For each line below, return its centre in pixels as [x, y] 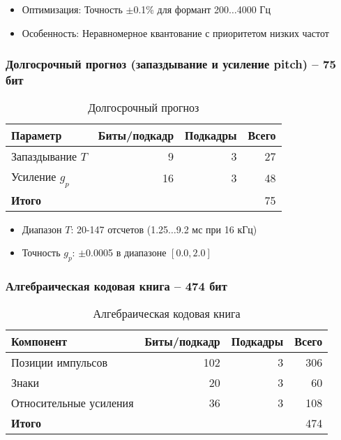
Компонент [39, 342]
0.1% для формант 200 [181, 9]
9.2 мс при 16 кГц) [217, 229]
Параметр [37, 135]
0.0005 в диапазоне [126, 252]
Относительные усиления [73, 403]
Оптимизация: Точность [72, 9]
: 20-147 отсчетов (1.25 [120, 229]
